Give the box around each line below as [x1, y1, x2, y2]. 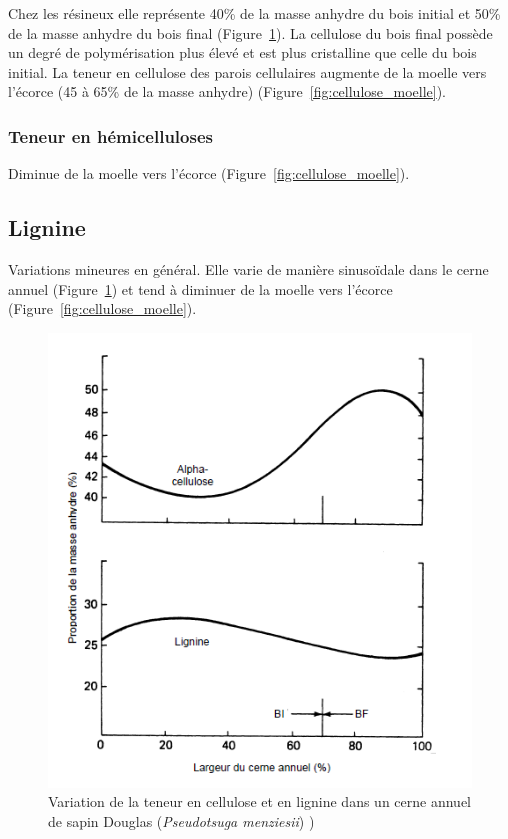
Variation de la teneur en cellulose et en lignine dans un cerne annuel [48, 791, 471, 812]
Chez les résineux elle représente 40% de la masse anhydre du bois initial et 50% [8, 3, 501, 23]
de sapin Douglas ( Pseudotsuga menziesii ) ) [48, 810, 315, 831]
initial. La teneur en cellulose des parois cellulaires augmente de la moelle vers [8, 61, 487, 82]
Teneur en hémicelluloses [8, 123, 213, 148]
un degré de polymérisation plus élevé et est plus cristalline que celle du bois [8, 42, 477, 63]
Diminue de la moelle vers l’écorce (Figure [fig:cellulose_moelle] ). [8, 163, 410, 184]
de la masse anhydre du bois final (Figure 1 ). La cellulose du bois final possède [8, 22, 493, 43]
